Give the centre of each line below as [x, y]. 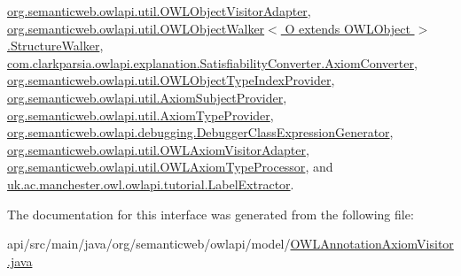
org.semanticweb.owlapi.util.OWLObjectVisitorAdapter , [159, 11]
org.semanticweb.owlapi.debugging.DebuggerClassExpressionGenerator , [200, 132]
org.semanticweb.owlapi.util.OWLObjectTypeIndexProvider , [171, 80]
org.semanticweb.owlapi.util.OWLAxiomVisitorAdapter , [158, 149]
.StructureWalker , [55, 46]
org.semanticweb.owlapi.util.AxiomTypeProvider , [141, 115]
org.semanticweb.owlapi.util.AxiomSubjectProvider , [147, 97]
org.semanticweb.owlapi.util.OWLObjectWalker [136, 28]
